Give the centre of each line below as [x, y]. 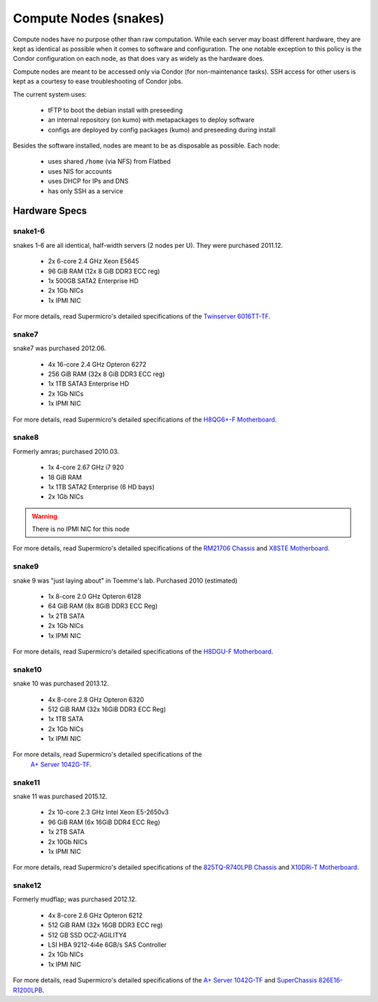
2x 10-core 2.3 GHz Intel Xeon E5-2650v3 [108, 812]
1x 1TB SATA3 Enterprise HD [89, 384]
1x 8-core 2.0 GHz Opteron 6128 [94, 597]
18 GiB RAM [65, 477]
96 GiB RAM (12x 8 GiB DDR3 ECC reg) [104, 271]
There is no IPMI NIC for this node [80, 529]
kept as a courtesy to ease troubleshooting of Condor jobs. [98, 81]
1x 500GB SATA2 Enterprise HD [93, 281]
